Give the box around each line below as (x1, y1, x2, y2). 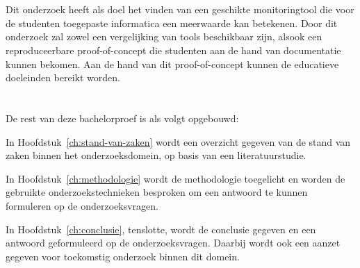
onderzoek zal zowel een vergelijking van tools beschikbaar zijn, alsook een (6, 29, 322, 44)
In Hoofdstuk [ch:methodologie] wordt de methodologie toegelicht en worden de (6, 171, 345, 185)
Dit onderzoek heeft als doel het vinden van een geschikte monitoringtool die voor (6, 2, 354, 17)
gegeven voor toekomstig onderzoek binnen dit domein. (6, 249, 240, 263)
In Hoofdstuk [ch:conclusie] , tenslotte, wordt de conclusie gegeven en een (6, 221, 316, 236)
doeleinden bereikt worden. (6, 70, 120, 85)
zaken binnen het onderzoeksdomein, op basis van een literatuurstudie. (6, 148, 306, 162)
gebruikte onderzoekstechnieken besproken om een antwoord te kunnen (6, 185, 308, 199)
